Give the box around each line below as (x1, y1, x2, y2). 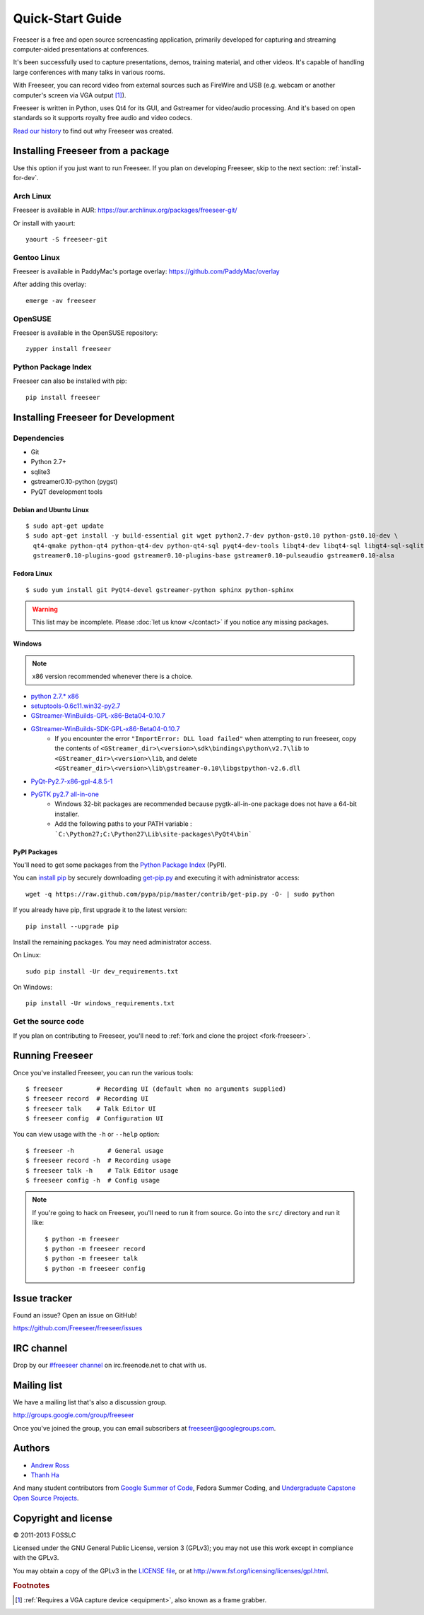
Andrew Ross (30, 1461, 70, 1469)
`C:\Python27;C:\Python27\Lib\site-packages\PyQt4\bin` (54, 830, 252, 838)
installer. (54, 810, 79, 818)
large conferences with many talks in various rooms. (13, 68, 165, 76)
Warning (32, 605, 58, 613)
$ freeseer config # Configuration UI (25, 1115, 164, 1123)
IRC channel (13, 1342, 68, 1354)
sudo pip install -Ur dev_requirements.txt (25, 967, 179, 975)
